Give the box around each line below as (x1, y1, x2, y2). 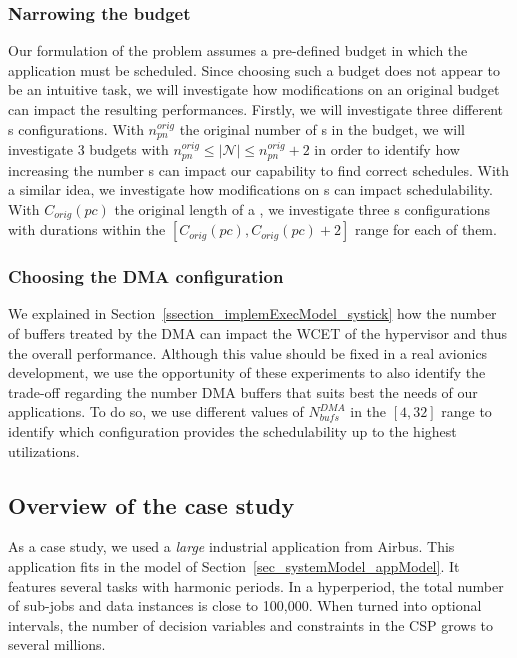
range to (441, 401, 492, 422)
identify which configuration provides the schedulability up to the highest (8, 420, 457, 441)
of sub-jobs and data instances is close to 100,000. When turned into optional (8, 595, 482, 616)
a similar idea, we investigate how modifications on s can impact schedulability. (8, 179, 493, 200)
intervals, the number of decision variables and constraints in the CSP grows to (8, 614, 494, 635)
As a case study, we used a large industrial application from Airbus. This (8, 536, 455, 557)
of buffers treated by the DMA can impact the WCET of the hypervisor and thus (8, 322, 507, 343)
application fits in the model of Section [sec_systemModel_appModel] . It (8, 555, 460, 576)
